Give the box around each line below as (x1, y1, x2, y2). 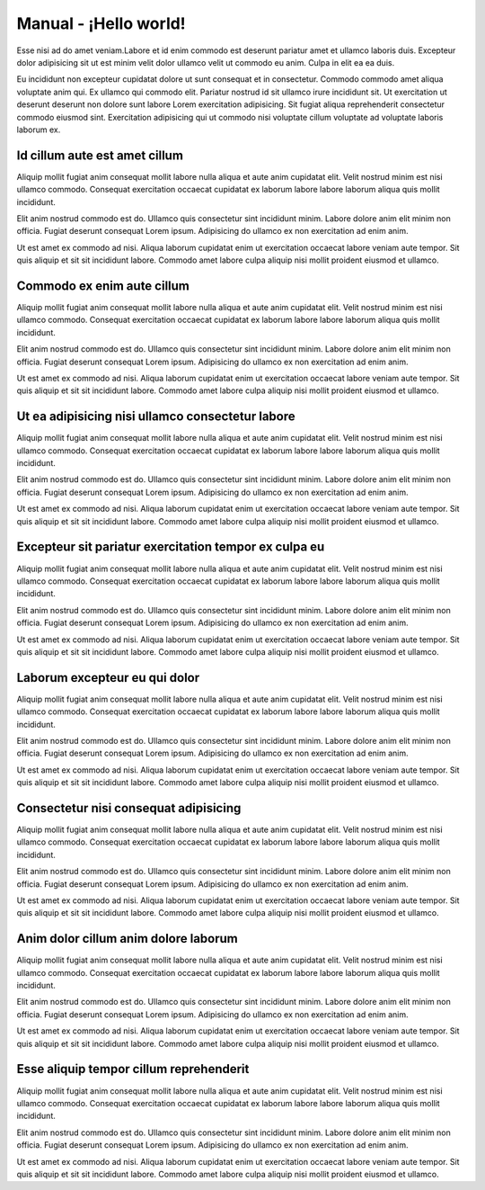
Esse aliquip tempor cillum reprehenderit (16, 1061, 250, 1077)
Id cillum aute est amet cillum (16, 148, 184, 163)
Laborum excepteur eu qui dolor (16, 670, 200, 685)
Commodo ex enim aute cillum (16, 278, 190, 293)
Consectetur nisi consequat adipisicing (16, 801, 242, 816)
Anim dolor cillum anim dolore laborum (16, 931, 238, 946)
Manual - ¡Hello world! (16, 13, 186, 33)
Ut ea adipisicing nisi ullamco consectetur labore (16, 409, 295, 425)
